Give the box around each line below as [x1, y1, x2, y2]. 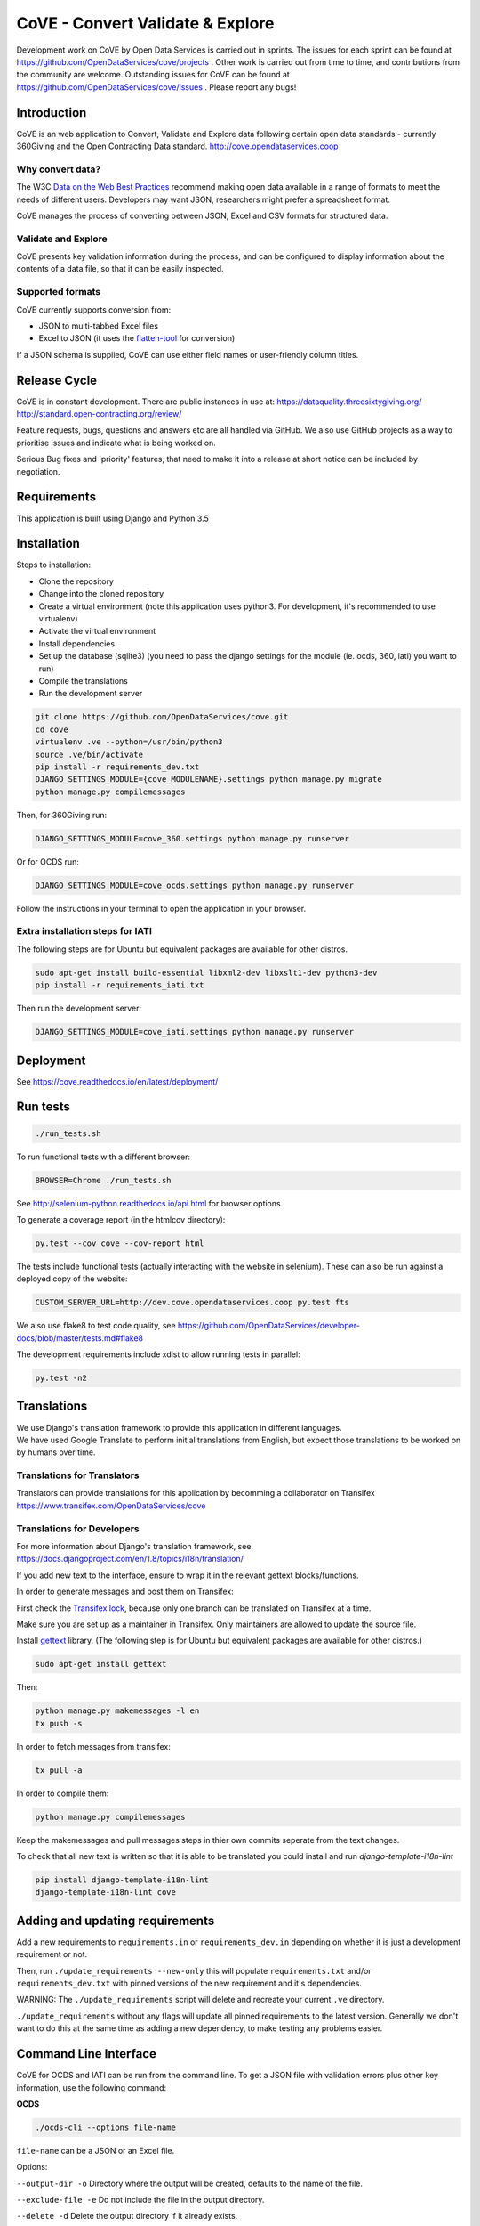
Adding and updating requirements [16, 1913, 215, 1928]
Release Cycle [16, 372, 98, 387]
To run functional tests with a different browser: [16, 1151, 191, 1162]
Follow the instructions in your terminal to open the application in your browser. [16, 903, 307, 914]
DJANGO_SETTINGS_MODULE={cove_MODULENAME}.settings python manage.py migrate [35, 775, 382, 784]
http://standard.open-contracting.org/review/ [16, 409, 182, 419]
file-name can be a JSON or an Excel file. [16, 2145, 175, 2156]
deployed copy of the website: [16, 1273, 128, 1284]
